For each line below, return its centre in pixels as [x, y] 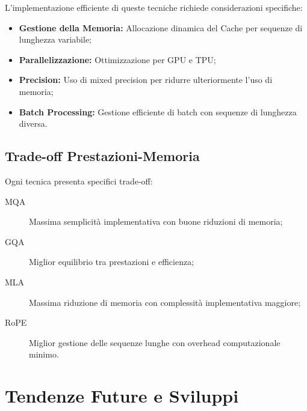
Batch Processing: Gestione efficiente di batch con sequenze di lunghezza [158, 111]
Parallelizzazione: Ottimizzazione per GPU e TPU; [117, 59]
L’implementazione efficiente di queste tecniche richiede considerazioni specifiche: [154, 7]
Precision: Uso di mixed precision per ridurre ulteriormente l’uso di [146, 80]
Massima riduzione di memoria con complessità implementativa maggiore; [165, 302]
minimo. [44, 354]
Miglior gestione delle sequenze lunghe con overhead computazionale [155, 342]
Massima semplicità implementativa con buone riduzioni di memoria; [156, 221]
